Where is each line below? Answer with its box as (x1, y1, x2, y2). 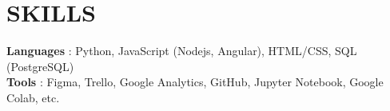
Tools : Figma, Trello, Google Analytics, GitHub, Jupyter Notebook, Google (6, 73, 384, 90)
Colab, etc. (6, 89, 60, 105)
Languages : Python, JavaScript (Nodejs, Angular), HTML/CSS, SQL (6, 42, 357, 59)
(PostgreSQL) (6, 57, 74, 74)
